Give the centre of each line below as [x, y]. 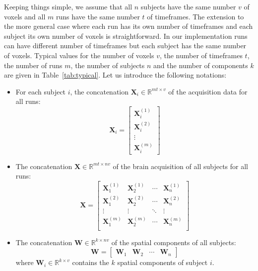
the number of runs [33, 65]
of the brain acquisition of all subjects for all [180, 166]
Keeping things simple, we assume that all [68, 6]
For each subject [41, 91]
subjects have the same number [188, 6]
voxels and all [25, 16]
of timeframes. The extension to [195, 16]
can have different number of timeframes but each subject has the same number [125, 45]
